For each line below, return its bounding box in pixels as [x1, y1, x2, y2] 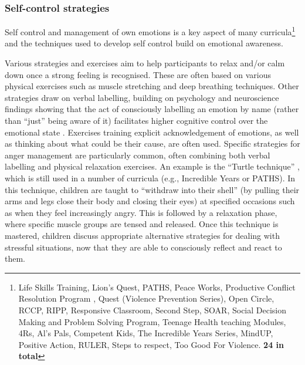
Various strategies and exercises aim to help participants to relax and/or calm [5, 57, 285, 69]
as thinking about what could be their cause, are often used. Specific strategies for [5, 137, 300, 150]
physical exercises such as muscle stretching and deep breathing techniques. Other [5, 80, 299, 92]
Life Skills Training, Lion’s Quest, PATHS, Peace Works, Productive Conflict [18, 280, 296, 293]
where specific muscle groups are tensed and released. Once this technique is [5, 218, 279, 230]
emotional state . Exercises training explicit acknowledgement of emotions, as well [5, 126, 299, 138]
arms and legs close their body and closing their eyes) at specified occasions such [5, 195, 295, 207]
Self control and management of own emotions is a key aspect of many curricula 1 [5, 24, 296, 38]
